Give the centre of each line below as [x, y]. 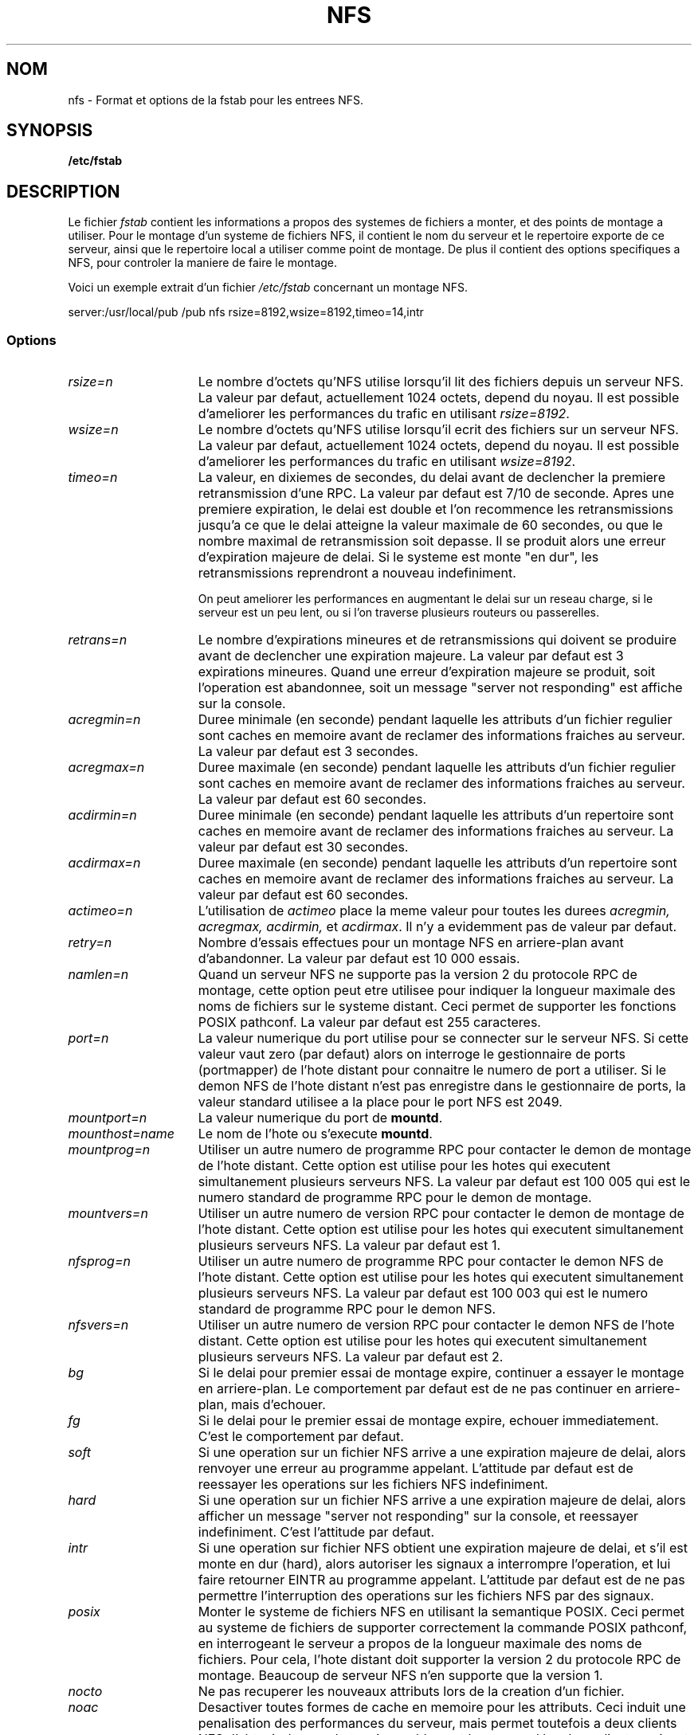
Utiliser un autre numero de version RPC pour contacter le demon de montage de [441, 1214]
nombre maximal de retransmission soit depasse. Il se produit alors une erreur [432, 541]
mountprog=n [109, 1150]
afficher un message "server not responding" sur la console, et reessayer [418, 1516]
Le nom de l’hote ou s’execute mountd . [315, 1134]
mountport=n [108, 1118]
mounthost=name [122, 1134]
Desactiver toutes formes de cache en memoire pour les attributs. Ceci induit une [442, 1708]
